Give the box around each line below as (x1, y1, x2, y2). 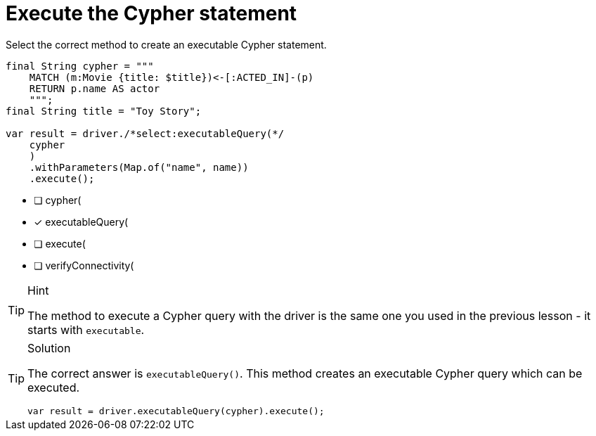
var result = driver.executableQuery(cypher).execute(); (27, 405, 325, 416)
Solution (27, 340, 71, 355)
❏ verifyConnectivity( (34, 259, 134, 271)
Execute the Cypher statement (6, 1, 297, 25)
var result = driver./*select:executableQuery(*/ (6, 127, 285, 139)
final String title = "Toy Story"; (6, 105, 202, 117)
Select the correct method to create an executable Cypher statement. (6, 38, 327, 51)
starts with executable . (27, 322, 145, 337)
